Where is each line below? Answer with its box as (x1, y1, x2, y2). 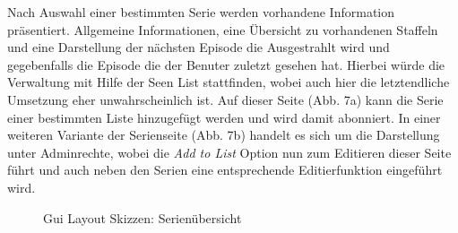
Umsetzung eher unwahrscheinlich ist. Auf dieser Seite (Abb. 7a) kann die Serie (7, 90, 444, 108)
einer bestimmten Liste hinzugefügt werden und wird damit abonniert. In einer (7, 108, 441, 126)
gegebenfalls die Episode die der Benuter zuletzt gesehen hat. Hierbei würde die (7, 55, 445, 73)
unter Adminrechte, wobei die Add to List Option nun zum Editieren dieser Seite (7, 142, 452, 161)
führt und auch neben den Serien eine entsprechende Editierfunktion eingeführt (7, 160, 443, 179)
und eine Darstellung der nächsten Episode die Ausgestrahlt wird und (7, 38, 390, 56)
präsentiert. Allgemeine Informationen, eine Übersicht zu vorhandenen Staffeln (7, 20, 438, 39)
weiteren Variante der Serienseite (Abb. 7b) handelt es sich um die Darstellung (7, 125, 440, 144)
